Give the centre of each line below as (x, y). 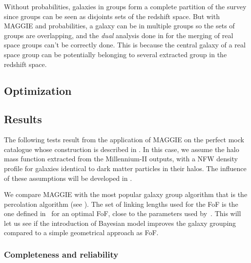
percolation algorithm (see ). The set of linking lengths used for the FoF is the (121, 204)
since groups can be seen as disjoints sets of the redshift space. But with (112, 16)
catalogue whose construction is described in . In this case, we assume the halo (122, 149)
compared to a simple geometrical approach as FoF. (81, 232)
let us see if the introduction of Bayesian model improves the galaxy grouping (120, 223)
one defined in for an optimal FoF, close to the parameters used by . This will (123, 213)
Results (23, 119)
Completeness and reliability (61, 254)
